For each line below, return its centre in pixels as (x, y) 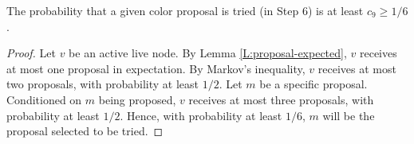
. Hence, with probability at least (201, 115)
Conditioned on (44, 99)
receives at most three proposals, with (281, 99)
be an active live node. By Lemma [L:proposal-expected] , (208, 53)
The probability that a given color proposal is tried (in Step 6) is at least (185, 10)
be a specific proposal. (313, 84)
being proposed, (137, 99)
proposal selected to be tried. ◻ (85, 131)
